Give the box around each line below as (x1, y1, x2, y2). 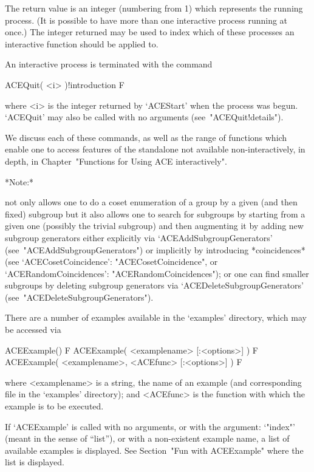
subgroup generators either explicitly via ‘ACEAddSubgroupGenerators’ (5, 231, 273, 244)
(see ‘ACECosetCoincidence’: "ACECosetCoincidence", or (5, 255, 218, 268)
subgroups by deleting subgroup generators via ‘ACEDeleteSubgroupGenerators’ (5, 279, 304, 292)
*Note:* (5, 175, 34, 188)
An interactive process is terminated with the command (5, 58, 213, 70)
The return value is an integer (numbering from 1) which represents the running (5, 2, 303, 14)
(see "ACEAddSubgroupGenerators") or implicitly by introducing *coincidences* (5, 243, 305, 256)
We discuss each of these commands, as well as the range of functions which (5, 131, 287, 143)
